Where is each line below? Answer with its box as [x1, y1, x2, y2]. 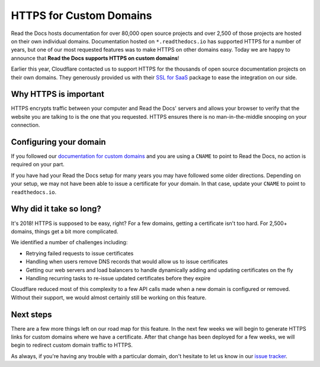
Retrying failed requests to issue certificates [25, 249, 134, 257]
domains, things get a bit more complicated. [11, 227, 119, 235]
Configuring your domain [11, 137, 106, 147]
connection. [11, 122, 40, 129]
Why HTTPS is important [11, 89, 105, 99]
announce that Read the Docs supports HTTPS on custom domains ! [11, 54, 180, 62]
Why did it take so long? [11, 204, 102, 214]
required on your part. [11, 161, 65, 168]
